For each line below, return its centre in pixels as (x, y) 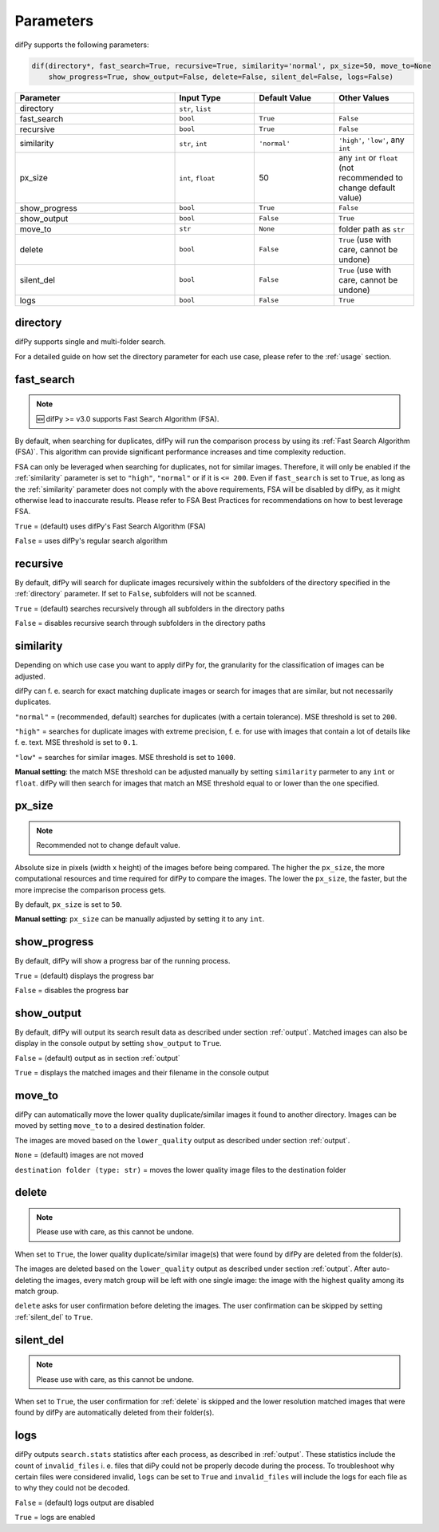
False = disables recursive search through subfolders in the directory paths (140, 623)
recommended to (370, 177)
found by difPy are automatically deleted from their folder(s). (115, 1412)
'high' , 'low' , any (371, 140)
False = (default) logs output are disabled (85, 1502)
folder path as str (372, 229)
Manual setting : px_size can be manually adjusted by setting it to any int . (140, 919)
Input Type (200, 97)
